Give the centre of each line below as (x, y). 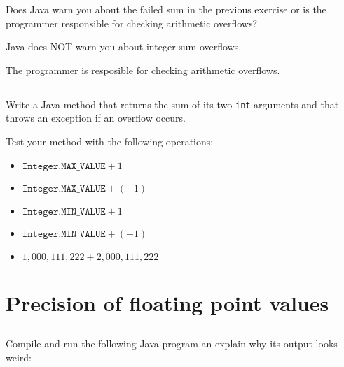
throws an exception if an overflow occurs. (96, 118)
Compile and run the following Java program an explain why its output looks (172, 344)
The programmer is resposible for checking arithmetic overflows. (143, 70)
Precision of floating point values (167, 302)
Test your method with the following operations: (110, 142)
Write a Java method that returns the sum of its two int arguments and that (172, 104)
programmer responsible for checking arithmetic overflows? (132, 23)
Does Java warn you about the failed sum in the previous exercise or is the (166, 9)
